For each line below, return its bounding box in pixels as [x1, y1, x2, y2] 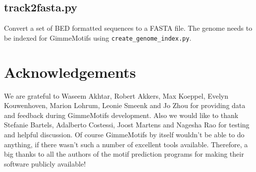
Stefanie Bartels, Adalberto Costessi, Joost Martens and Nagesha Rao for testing [4, 119, 250, 130]
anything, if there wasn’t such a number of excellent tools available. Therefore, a [4, 139, 248, 149]
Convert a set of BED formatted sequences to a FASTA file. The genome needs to [4, 23, 253, 33]
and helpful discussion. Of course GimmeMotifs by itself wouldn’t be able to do [4, 129, 245, 139]
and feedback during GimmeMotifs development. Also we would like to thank [4, 110, 239, 120]
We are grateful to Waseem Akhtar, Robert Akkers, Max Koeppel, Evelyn [4, 90, 229, 101]
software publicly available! [4, 158, 86, 169]
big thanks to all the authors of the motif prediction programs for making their [4, 149, 244, 159]
